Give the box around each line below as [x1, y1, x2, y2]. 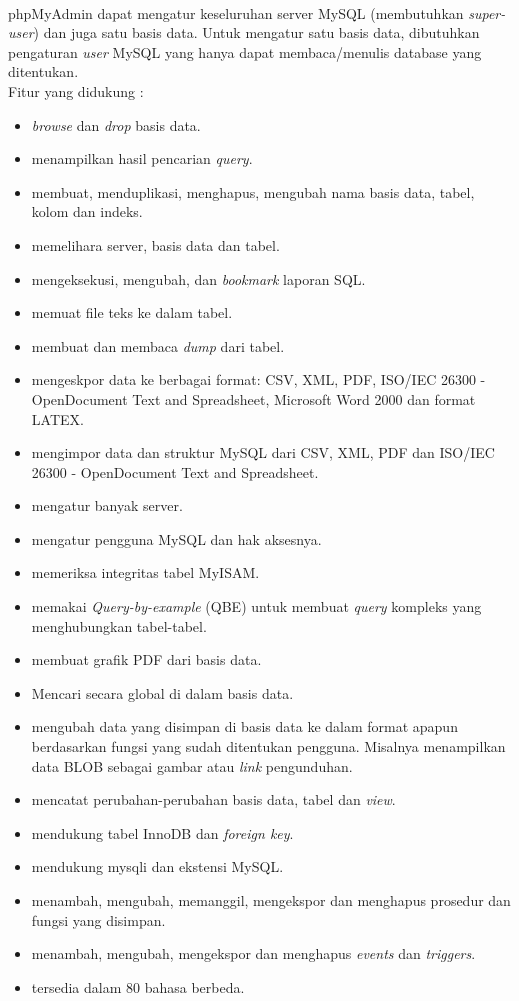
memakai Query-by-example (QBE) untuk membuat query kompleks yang [31, 596, 482, 617]
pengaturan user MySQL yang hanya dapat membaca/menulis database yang [8, 41, 482, 62]
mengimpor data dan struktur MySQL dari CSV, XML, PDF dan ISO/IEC [31, 442, 495, 463]
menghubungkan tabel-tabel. [31, 615, 207, 636]
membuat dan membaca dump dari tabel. [31, 335, 285, 356]
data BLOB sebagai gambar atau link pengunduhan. [31, 755, 353, 776]
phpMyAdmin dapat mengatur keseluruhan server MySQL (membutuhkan [8, 2, 464, 23]
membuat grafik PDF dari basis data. [31, 649, 262, 670]
